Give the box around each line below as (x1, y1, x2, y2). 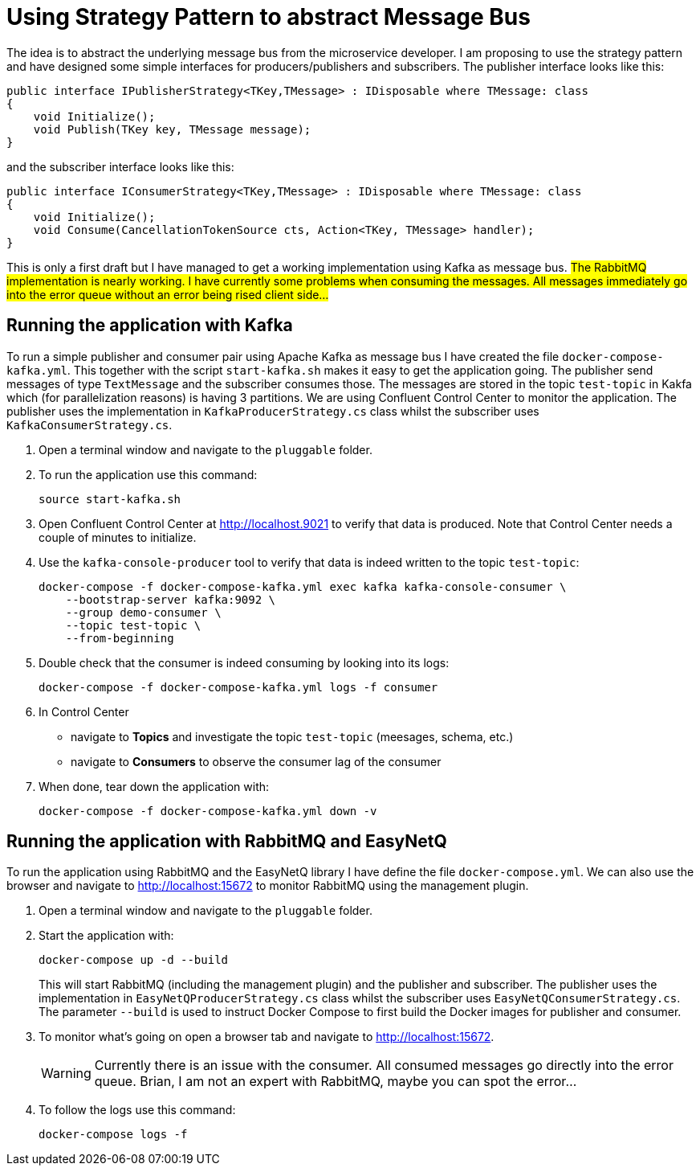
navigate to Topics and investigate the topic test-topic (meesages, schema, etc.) (71, 729, 514, 744)
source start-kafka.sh (39, 492, 181, 506)
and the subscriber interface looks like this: (6, 159, 234, 174)
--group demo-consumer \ (65, 605, 222, 619)
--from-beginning (65, 631, 174, 645)
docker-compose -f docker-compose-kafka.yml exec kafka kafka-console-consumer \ (39, 580, 567, 593)
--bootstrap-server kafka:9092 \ (65, 592, 276, 606)
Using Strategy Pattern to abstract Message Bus (6, 3, 531, 31)
